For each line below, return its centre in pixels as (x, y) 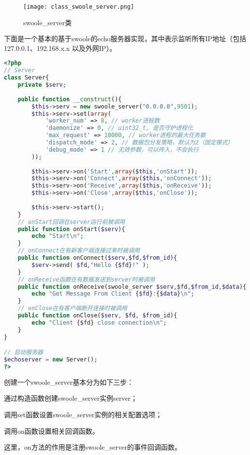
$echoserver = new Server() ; (51, 360)
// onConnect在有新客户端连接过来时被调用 (79, 251)
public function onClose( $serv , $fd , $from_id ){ (97, 316)
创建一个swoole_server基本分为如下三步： (69, 382)
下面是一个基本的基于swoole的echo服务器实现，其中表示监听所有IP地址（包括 (125, 39)
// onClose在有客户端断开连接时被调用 (72, 308)
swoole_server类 (48, 22)
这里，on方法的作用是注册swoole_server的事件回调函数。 (93, 447)
